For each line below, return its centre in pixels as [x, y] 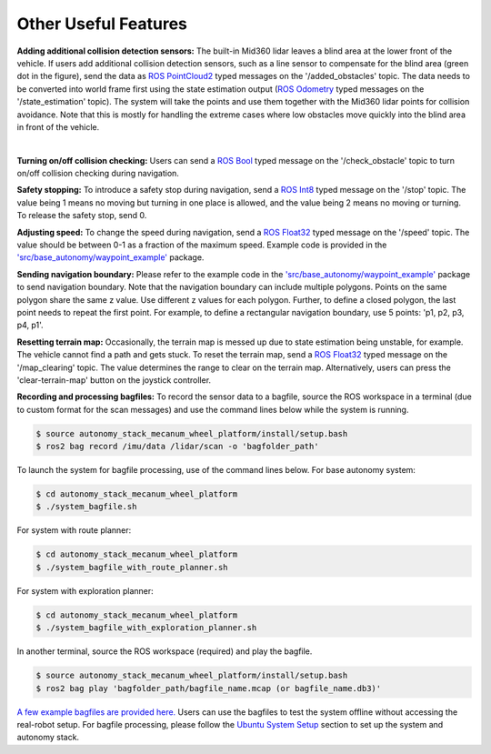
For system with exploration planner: [85, 590]
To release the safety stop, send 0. [82, 216]
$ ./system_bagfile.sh [86, 507]
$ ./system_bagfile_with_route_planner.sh [132, 567]
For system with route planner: [74, 530]
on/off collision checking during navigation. [98, 174]
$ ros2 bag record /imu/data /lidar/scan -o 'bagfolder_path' [177, 447]
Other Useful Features [102, 24]
